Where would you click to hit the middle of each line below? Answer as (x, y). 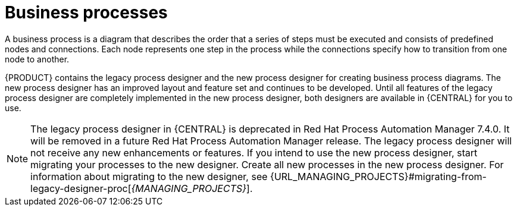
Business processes (86, 12)
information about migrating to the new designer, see (149, 176)
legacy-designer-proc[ (81, 188)
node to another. (37, 59)
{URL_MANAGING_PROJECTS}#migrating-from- (378, 176)
